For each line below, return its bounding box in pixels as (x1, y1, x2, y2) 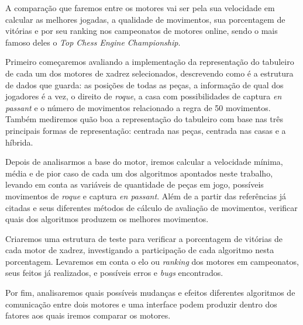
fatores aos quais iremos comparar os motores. (5, 309, 171, 321)
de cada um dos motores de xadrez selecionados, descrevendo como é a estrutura (5, 67, 294, 79)
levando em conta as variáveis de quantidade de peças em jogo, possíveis (5, 178, 264, 191)
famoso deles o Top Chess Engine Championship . (5, 36, 181, 48)
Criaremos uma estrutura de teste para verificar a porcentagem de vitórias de (5, 232, 283, 244)
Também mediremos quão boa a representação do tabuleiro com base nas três (5, 113, 283, 125)
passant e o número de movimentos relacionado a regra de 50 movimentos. (5, 101, 271, 113)
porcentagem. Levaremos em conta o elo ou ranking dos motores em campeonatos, (5, 255, 299, 267)
